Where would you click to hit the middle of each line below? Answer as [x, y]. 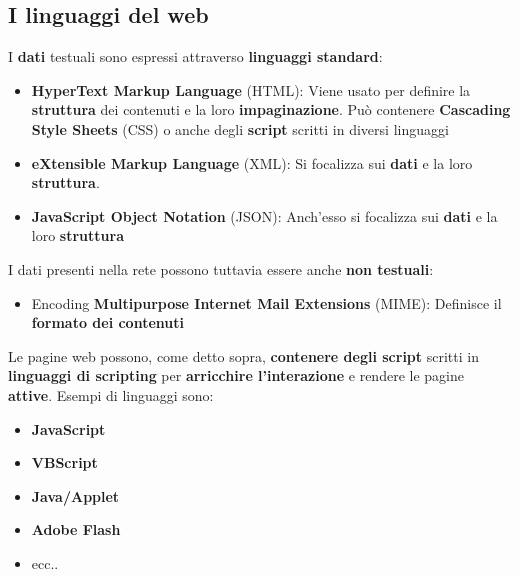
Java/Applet [75, 495]
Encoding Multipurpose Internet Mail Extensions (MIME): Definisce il [266, 302]
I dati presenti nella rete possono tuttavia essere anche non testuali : [221, 268]
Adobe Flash [76, 529]
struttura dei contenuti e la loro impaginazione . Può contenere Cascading [271, 109]
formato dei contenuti [107, 322]
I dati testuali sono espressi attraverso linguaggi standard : [195, 56]
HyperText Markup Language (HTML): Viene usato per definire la [251, 89]
